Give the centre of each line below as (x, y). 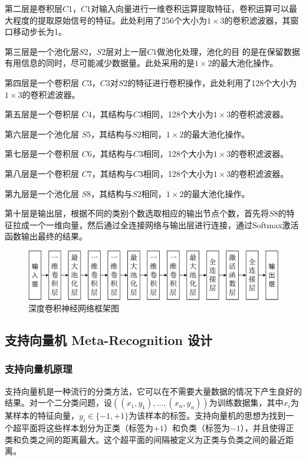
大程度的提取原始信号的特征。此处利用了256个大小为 (106, 20)
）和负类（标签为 (197, 428)
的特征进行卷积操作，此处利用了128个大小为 (212, 82)
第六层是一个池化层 (42, 134)
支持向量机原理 (39, 369)
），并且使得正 (267, 428)
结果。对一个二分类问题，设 (58, 402)
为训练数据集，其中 (246, 402)
